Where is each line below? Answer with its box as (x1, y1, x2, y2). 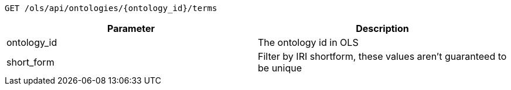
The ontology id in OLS (258, 37, 359, 48)
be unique (258, 62, 302, 74)
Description (356, 23, 409, 34)
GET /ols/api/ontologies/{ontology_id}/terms (5, 3, 217, 13)
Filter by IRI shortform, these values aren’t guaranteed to (258, 51, 507, 62)
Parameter (107, 23, 155, 34)
